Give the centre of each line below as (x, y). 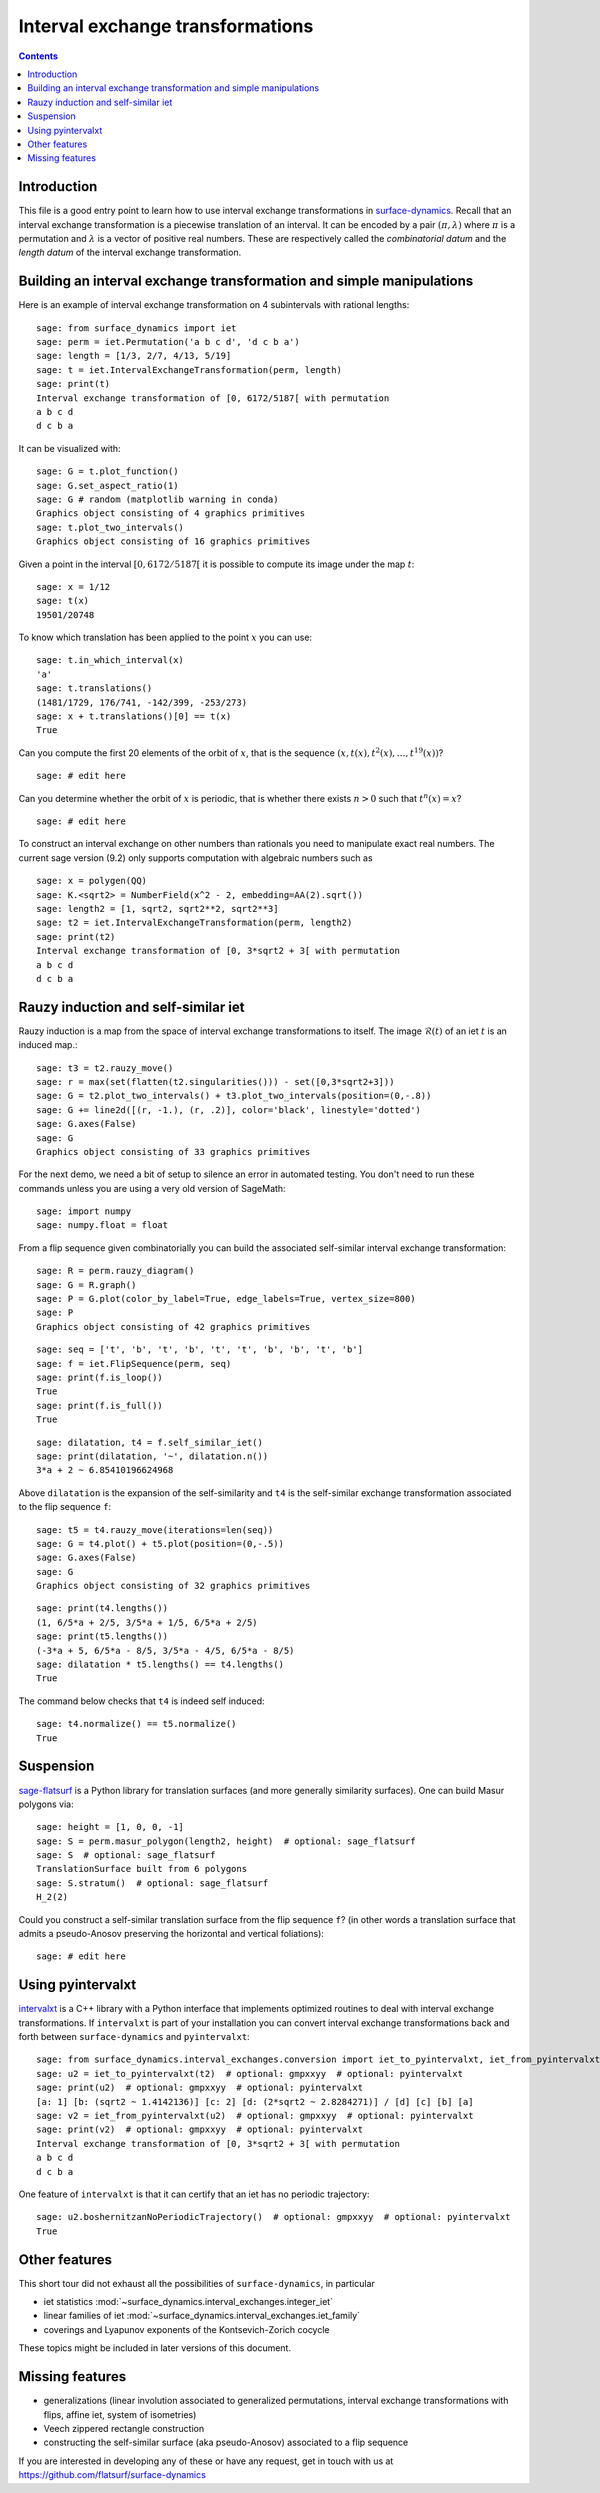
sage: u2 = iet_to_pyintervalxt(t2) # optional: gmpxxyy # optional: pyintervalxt (250, 2073)
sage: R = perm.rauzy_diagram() (115, 1271)
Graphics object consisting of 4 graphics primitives (170, 513)
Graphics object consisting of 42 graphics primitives (173, 1326)
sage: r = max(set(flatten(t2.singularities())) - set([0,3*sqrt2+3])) (215, 1081)
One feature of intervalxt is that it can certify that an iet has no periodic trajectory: (194, 2194)
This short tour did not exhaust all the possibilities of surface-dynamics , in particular (196, 2283)
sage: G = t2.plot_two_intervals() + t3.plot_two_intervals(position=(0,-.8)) (234, 1096)
